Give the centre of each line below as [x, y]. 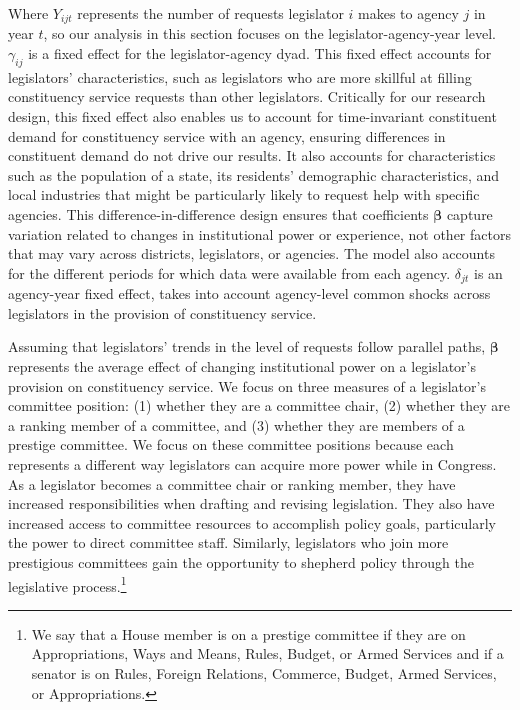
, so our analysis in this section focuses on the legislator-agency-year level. [270, 33]
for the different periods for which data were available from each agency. [229, 272]
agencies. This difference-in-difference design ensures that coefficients [218, 214]
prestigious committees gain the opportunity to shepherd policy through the [241, 561]
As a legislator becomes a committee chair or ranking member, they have [232, 483]
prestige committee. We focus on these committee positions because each [231, 444]
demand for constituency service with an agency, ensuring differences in [227, 135]
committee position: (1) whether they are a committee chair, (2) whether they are [259, 405]
